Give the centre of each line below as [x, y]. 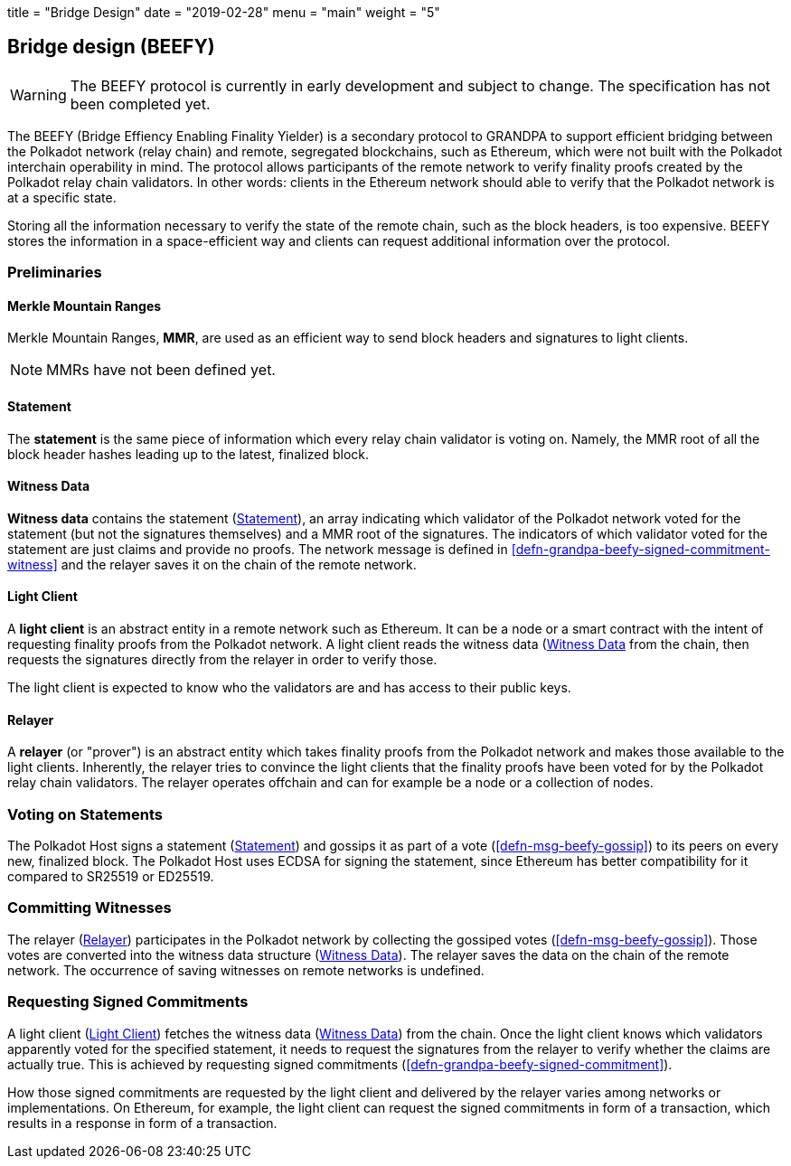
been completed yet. [140, 103]
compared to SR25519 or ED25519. [111, 877]
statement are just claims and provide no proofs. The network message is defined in [258, 549]
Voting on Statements [85, 814]
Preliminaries [55, 273]
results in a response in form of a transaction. [142, 1123]
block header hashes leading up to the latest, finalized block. [188, 454]
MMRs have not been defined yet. [161, 370]
